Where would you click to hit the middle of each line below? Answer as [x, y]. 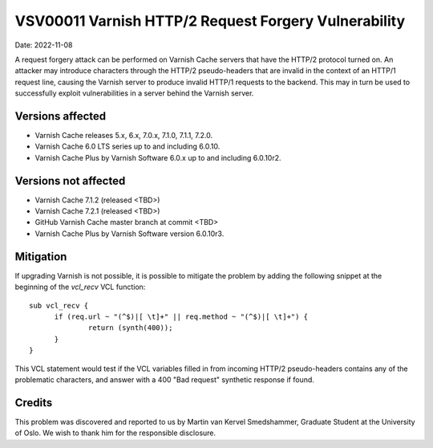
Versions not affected [70, 181]
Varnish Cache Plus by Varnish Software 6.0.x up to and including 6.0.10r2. [158, 157]
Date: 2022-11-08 [44, 45]
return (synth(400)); [131, 328]
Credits [34, 403]
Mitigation [41, 257]
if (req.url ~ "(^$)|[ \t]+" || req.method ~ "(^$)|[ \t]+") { [181, 316]
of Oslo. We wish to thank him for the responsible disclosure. [115, 433]
